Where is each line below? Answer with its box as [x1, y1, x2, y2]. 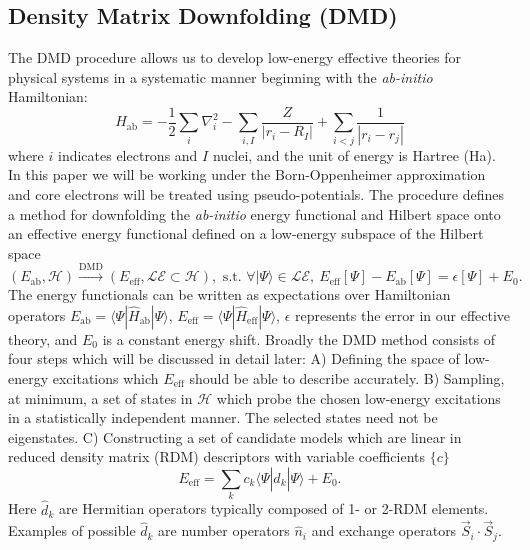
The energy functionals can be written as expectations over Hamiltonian [8, 284, 451, 305]
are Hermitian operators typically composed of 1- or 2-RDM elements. [58, 498, 489, 519]
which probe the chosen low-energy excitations [216, 387, 501, 408]
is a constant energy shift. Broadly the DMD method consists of [102, 328, 495, 349]
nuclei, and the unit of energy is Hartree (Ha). [212, 144, 496, 165]
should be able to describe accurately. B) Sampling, [189, 368, 505, 389]
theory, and [8, 328, 78, 349]
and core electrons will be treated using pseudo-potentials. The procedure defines [8, 184, 505, 205]
